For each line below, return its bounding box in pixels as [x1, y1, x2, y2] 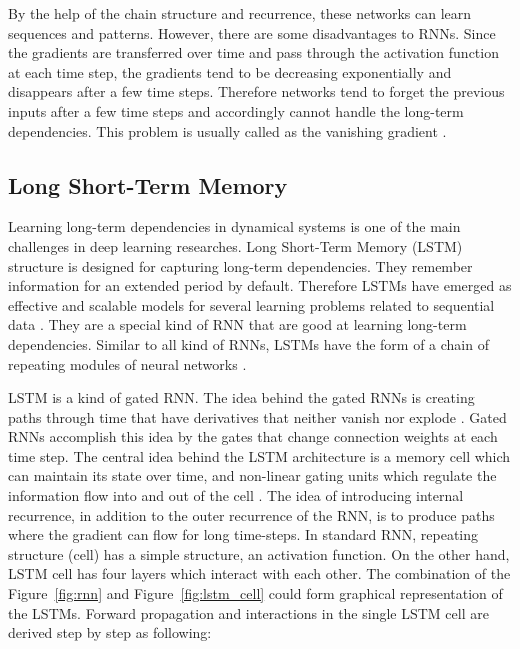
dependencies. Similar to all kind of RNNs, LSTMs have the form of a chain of [8, 333, 489, 354]
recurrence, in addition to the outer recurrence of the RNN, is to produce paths [8, 504, 495, 525]
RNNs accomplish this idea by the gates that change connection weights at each [8, 426, 498, 447]
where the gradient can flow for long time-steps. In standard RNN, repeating [8, 524, 479, 545]
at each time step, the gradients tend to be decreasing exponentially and [8, 61, 452, 82]
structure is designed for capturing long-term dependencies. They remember [8, 255, 473, 276]
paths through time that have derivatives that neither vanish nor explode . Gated [8, 406, 507, 427]
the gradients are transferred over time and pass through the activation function [8, 42, 499, 63]
